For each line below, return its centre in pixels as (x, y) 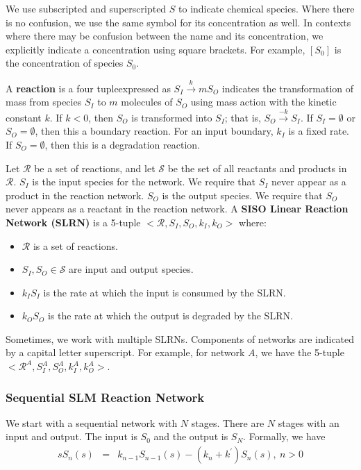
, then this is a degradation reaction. (122, 144)
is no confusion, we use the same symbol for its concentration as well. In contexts (178, 22)
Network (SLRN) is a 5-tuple (73, 222)
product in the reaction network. (75, 195)
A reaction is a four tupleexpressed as (88, 88)
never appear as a (309, 182)
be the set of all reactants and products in (257, 168)
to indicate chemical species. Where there (267, 8)
